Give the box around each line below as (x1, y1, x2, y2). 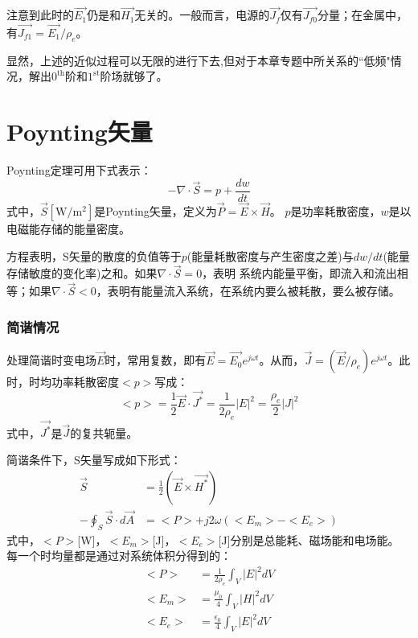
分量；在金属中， (318, 6, 408, 23)
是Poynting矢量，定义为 (94, 203, 217, 220)
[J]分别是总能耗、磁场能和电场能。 (218, 531, 400, 548)
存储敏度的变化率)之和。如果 (6, 265, 158, 282)
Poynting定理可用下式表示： (6, 162, 152, 179)
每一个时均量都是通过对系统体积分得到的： (6, 547, 232, 564)
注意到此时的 (6, 6, 74, 23)
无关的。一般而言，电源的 (134, 6, 270, 23)
